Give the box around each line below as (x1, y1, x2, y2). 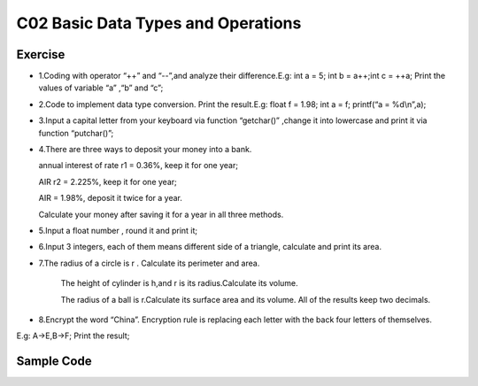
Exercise (16, 47, 66, 62)
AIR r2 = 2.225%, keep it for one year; (38, 176, 177, 187)
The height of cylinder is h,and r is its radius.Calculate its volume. (60, 278, 298, 289)
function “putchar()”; (38, 127, 114, 138)
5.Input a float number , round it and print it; (38, 225, 198, 235)
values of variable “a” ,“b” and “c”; (38, 82, 164, 93)
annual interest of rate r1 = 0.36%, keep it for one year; (38, 160, 239, 171)
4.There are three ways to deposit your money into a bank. (38, 144, 252, 155)
